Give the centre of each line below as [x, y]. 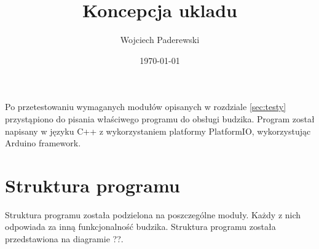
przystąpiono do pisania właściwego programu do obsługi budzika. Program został [160, 118]
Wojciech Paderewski [160, 40]
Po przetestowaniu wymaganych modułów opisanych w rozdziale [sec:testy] [146, 107]
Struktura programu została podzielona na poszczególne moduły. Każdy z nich [153, 214]
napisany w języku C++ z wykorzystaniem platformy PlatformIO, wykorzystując [158, 131]
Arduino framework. [43, 143]
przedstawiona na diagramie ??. [64, 239]
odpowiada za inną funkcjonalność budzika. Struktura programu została [140, 227]
